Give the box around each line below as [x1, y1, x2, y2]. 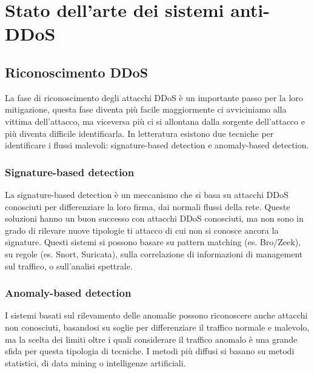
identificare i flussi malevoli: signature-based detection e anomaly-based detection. [5, 139, 309, 151]
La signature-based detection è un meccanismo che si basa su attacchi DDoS [5, 188, 289, 200]
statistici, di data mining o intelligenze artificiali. [5, 356, 186, 369]
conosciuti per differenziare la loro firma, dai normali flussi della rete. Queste [5, 200, 290, 213]
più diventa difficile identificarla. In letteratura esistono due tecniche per [5, 127, 274, 139]
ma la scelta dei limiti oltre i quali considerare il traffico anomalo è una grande [5, 332, 298, 345]
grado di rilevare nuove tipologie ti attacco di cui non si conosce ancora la [5, 223, 279, 236]
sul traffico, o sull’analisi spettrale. [5, 259, 133, 272]
